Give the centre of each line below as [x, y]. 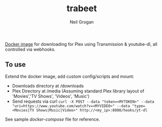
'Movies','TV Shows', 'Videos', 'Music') [51, 96]
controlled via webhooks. [30, 49]
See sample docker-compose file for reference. [53, 119]
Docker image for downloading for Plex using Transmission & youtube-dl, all [81, 44]
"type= [139, 106]
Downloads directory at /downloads [48, 86]
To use [15, 64]
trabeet [82, 9]
